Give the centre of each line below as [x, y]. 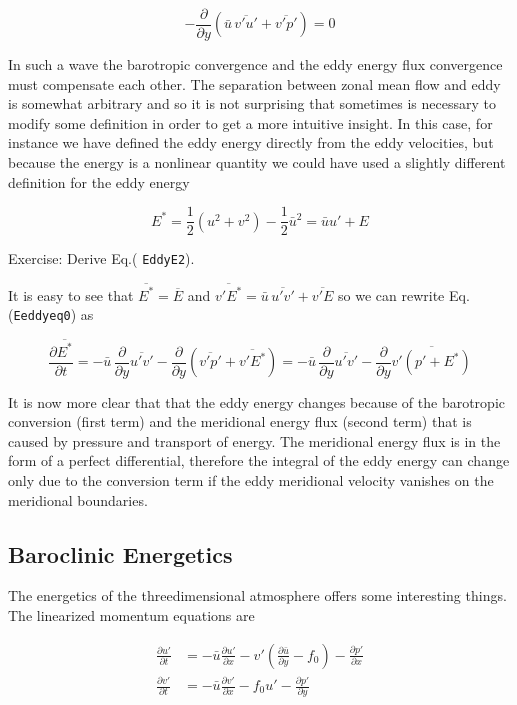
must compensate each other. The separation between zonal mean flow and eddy [254, 83]
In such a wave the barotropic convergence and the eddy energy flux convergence [255, 64]
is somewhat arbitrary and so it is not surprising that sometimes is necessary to [252, 103]
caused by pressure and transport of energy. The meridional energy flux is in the [254, 440]
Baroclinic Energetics [120, 553]
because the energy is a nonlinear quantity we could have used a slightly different [257, 162]
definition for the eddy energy [99, 181]
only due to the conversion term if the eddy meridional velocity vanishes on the [251, 480]
